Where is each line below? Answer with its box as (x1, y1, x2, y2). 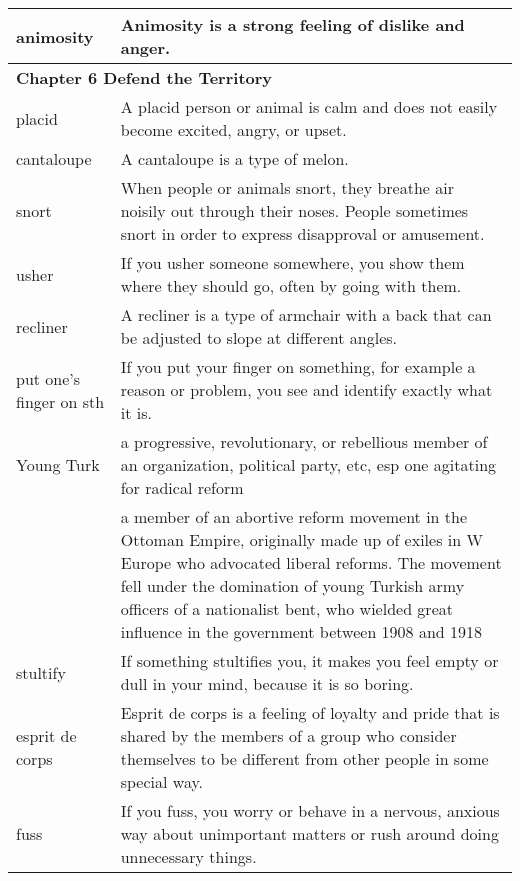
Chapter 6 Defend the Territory (16, 66, 273, 89)
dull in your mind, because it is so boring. (120, 672, 414, 695)
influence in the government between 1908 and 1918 (120, 620, 483, 643)
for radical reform (120, 476, 244, 499)
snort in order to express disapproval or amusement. (120, 222, 485, 245)
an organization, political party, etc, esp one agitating (120, 453, 497, 476)
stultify (16, 660, 66, 684)
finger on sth (16, 389, 105, 413)
